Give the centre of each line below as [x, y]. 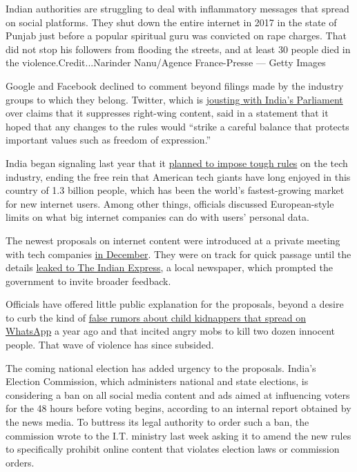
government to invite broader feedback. [88, 281]
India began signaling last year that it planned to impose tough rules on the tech [177, 163]
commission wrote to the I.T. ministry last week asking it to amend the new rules [178, 435]
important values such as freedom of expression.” [108, 140]
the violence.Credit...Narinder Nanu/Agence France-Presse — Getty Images [166, 62]
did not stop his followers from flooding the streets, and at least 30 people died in [178, 49]
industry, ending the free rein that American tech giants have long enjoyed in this [178, 176]
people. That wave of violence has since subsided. [110, 345]
